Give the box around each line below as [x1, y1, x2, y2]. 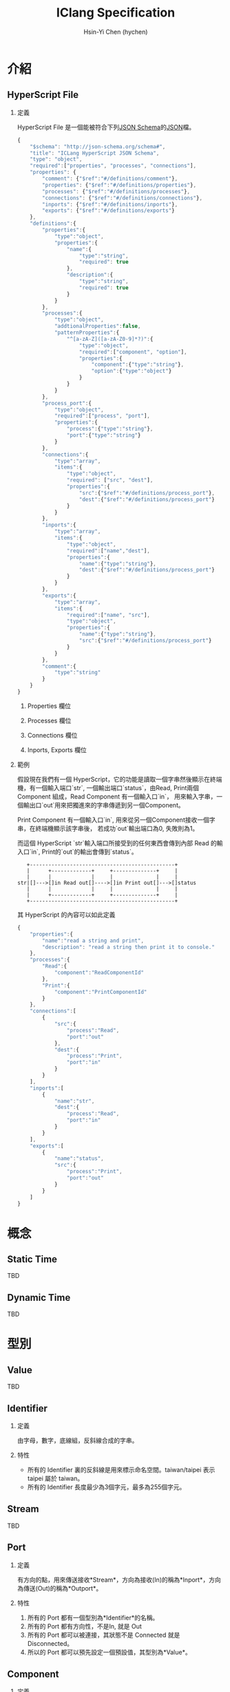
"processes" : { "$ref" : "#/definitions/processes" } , [42, 188, 191, 195]
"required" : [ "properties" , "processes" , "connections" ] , [30, 162, 197, 170]
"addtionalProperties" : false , [54, 323, 141, 330]
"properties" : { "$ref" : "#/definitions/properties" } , [42, 181, 197, 188]
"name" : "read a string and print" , [42, 937, 145, 944]
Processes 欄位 [27, 716, 72, 725]
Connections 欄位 [27, 731, 78, 739]
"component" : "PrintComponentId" [54, 988, 147, 995]
